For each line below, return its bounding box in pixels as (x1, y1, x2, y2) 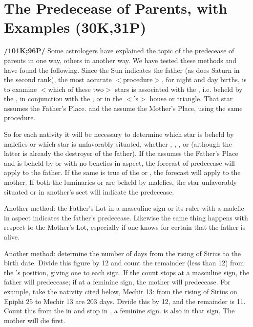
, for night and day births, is (162, 74, 247, 85)
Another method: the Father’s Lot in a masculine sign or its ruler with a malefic (4, 203, 244, 213)
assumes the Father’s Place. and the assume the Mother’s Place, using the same (4, 103, 243, 113)
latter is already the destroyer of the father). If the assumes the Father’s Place (4, 148, 238, 158)
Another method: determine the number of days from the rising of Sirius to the (4, 248, 241, 258)
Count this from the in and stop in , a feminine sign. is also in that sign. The (4, 305, 235, 316)
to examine (4, 84, 37, 94)
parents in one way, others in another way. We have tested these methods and (4, 55, 237, 65)
